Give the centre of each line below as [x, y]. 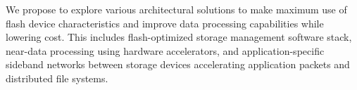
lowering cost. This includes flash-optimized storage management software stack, [179, 37]
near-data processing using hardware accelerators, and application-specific [165, 50]
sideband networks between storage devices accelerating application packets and [178, 64]
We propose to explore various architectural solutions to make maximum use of [176, 9]
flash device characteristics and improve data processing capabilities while [165, 23]
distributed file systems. [57, 78]
